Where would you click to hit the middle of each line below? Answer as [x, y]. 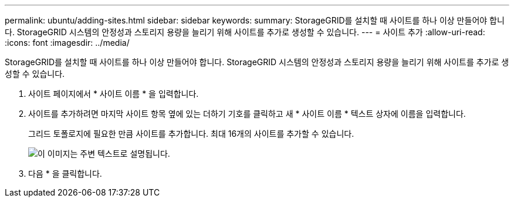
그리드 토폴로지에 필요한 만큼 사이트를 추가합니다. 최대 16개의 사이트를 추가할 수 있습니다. [191, 134]
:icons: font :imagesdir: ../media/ [67, 43]
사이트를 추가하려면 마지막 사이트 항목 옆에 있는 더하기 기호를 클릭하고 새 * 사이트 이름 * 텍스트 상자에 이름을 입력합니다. [247, 114]
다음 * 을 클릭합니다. [65, 174]
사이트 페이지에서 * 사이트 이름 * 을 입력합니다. [114, 94]
